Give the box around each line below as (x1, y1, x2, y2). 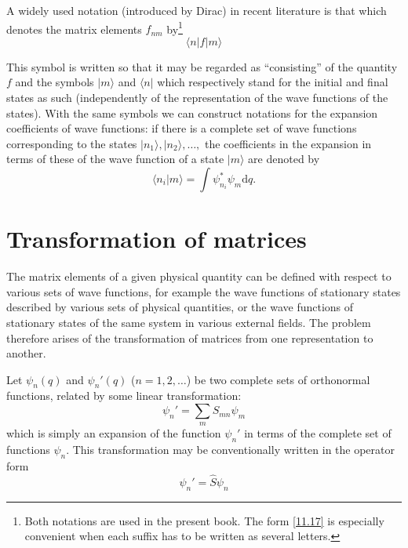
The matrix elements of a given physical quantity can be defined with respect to (6, 268, 392, 285)
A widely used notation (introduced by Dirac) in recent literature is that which (6, 2, 387, 18)
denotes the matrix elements (6, 20, 142, 37)
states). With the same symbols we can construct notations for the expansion (6, 104, 378, 121)
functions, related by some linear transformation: (6, 387, 242, 404)
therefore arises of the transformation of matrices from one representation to (6, 329, 373, 346)
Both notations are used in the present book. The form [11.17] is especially (24, 512, 384, 528)
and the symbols (15, 74, 94, 90)
